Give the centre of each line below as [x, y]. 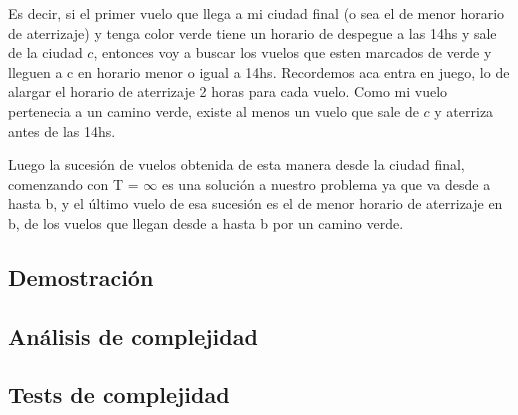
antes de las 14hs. [62, 130]
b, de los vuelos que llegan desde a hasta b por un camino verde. [206, 222]
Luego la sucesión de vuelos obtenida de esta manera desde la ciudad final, [236, 164]
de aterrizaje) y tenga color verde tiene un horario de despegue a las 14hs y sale [252, 32]
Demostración [81, 276]
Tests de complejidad [119, 394]
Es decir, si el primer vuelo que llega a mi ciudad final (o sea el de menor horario [256, 13]
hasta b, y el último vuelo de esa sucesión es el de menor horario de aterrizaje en [255, 203]
